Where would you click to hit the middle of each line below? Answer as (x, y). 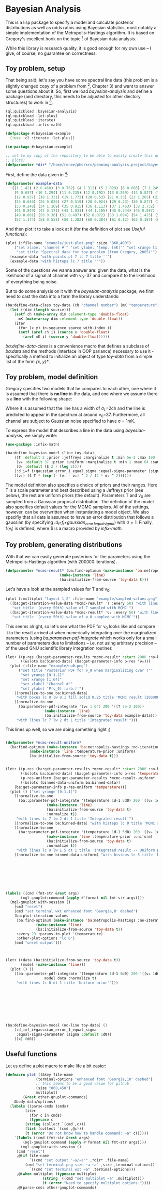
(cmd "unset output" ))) (38, 943)
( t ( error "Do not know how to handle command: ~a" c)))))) (87, 1133)
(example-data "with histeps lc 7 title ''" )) (58, 261)
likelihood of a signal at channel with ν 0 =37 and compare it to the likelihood (81, 276)
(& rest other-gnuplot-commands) (56, 1097)
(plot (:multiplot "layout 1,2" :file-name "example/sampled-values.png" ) (82, 599)
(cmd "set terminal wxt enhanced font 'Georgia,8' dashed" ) (76, 911)
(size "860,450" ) (53, 1088)
